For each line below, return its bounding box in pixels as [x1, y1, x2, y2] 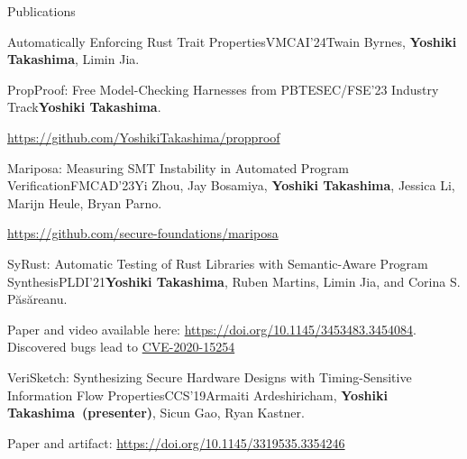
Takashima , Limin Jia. [7, 50, 140, 69]
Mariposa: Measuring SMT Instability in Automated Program [7, 158, 350, 177]
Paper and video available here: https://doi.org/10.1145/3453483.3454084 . [7, 319, 417, 338]
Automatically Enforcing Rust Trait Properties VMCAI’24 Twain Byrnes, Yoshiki [7, 32, 457, 50]
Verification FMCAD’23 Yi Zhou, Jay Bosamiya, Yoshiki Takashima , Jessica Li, [7, 176, 455, 195]
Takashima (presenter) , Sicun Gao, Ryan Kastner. [7, 403, 305, 422]
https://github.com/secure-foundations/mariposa [7, 224, 279, 243]
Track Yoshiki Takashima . [7, 97, 161, 116]
